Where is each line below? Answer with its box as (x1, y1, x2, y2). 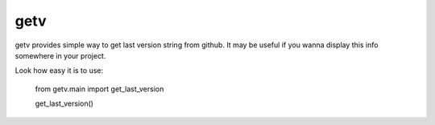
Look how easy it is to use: (14, 66, 104, 75)
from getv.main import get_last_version (35, 84, 164, 94)
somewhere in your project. (14, 50, 106, 60)
